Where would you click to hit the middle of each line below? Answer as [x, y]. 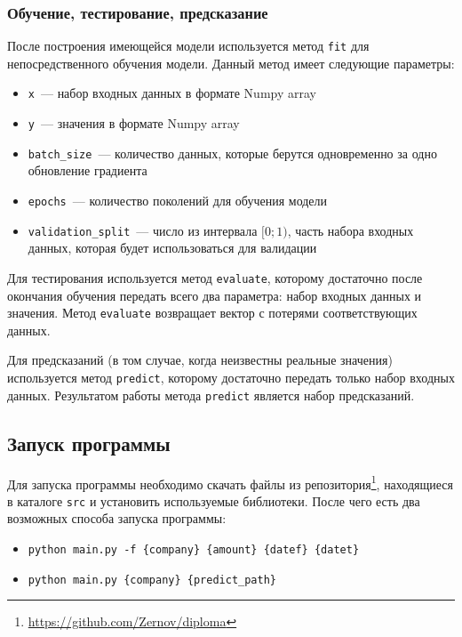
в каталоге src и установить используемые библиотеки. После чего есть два [214, 500]
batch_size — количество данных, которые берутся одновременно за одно [232, 153]
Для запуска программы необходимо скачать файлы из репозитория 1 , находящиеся [230, 482]
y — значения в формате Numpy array [134, 123]
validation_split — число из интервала [143, 230]
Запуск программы [89, 443]
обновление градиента [88, 170]
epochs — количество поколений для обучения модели [178, 201]
